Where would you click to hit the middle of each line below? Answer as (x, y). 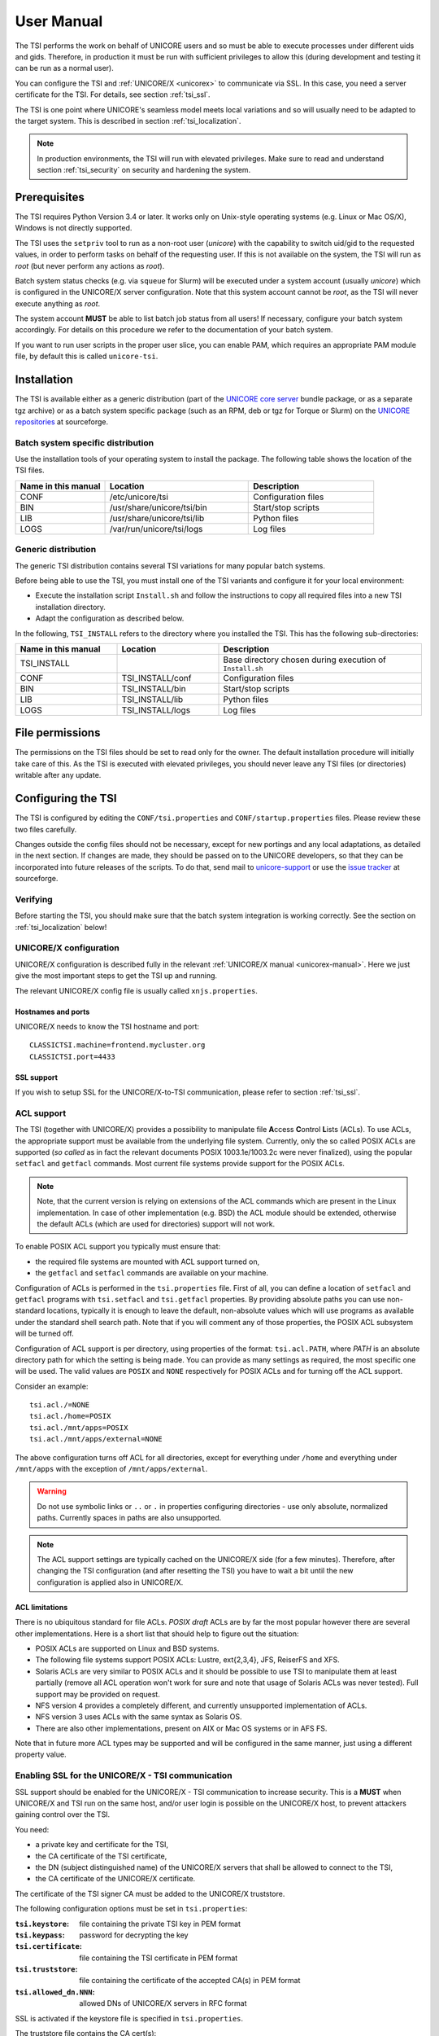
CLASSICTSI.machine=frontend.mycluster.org (117, 1045)
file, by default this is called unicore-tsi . (87, 356)
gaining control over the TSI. (63, 1814)
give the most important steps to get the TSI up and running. (116, 976)
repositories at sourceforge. (62, 421)
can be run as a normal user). (64, 68)
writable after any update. (58, 775)
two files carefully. (46, 829)
